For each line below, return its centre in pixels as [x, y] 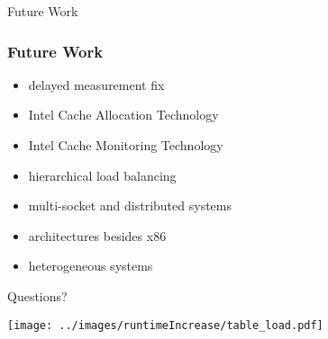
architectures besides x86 [97, 235]
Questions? [37, 295]
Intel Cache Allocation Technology [123, 115]
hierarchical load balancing [102, 175]
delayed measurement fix [96, 84]
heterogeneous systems [91, 266]
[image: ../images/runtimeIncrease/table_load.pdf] [165, 325]
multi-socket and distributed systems [130, 205]
